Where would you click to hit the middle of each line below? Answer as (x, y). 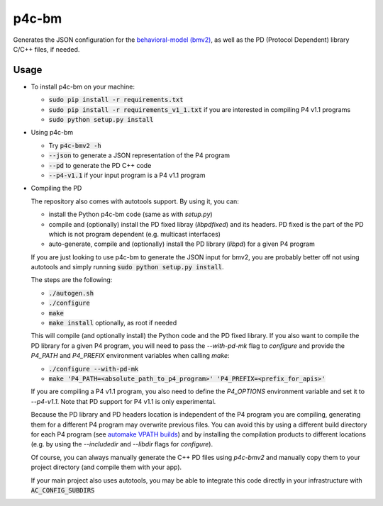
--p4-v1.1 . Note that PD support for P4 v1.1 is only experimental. (123, 401)
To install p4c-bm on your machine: (83, 86)
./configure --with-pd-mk (94, 369)
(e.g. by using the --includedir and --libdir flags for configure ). (122, 444)
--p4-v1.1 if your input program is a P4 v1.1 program (127, 175)
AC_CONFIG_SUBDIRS (63, 490)
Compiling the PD (56, 189)
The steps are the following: (72, 280)
